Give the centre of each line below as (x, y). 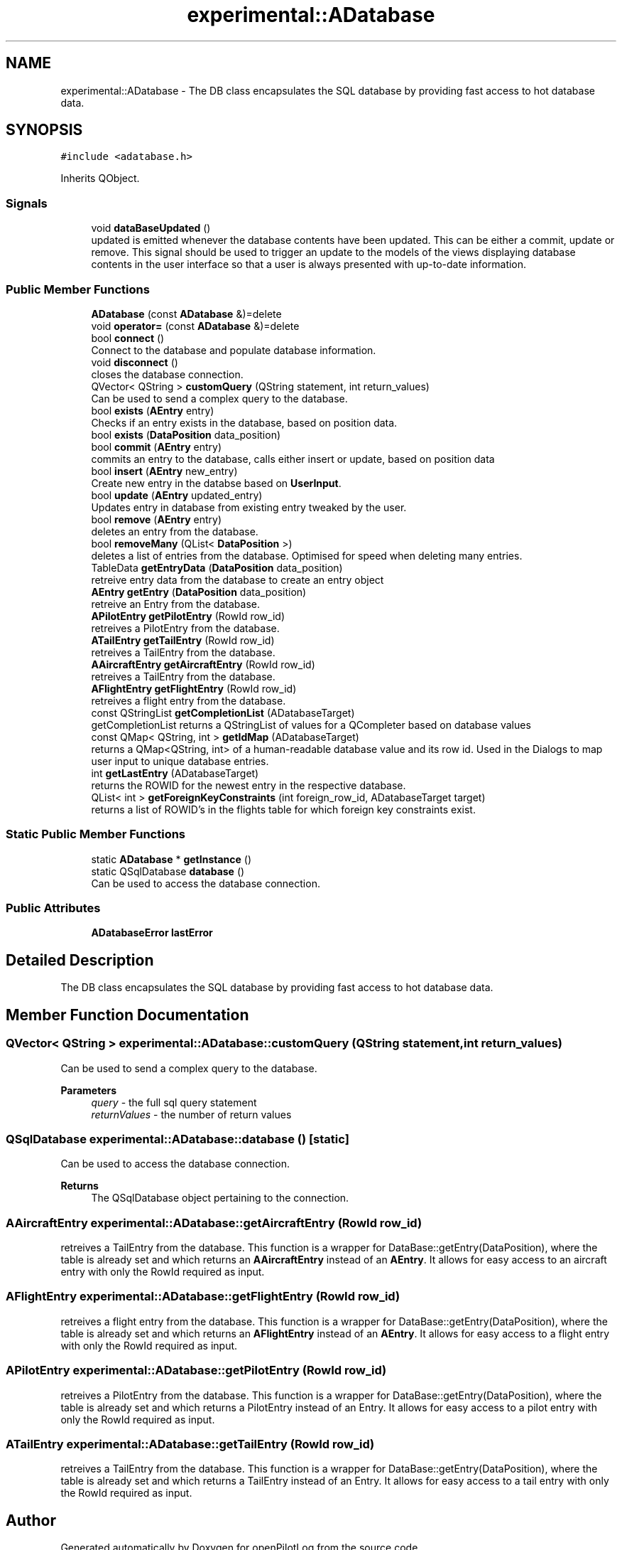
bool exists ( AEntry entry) (153, 410)
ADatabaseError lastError (152, 933)
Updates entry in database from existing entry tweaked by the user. (249, 507)
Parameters (89, 1090)
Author (31, 1520)
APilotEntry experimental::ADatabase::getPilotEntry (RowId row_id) (196, 1370)
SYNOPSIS (44, 130)
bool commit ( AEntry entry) (157, 447)
